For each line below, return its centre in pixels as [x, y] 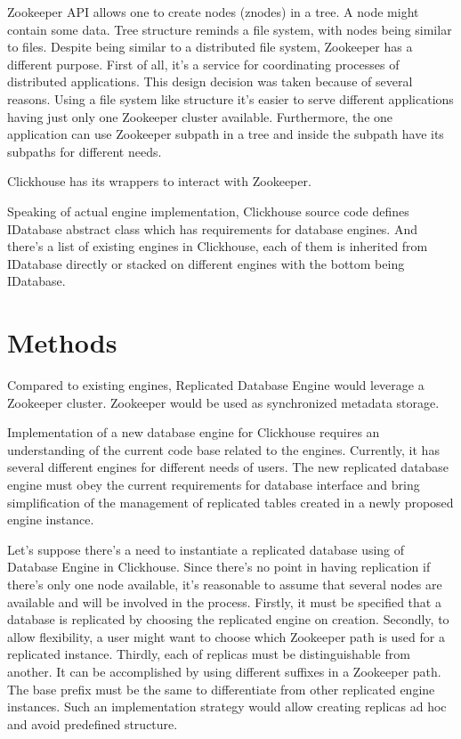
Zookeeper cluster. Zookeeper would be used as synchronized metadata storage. [223, 402]
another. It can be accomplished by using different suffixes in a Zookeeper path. [224, 671]
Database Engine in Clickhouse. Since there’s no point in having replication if [219, 567]
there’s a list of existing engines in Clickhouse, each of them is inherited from [218, 246]
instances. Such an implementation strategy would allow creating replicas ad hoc [227, 707]
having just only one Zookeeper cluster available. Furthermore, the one [200, 116]
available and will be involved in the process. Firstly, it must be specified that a [224, 601]
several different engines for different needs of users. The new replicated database [228, 467]
